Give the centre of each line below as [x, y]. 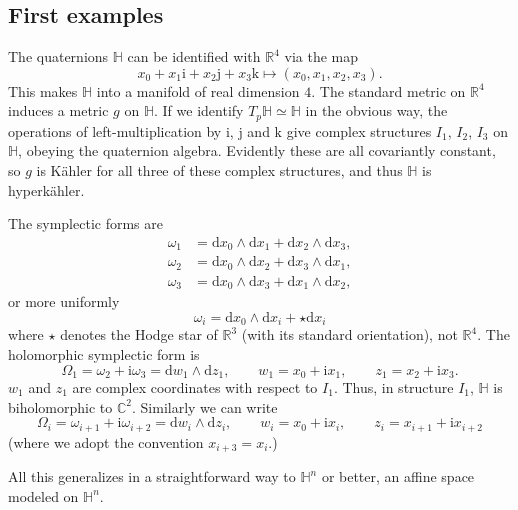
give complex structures [359, 130]
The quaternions [58, 56]
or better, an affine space [398, 476]
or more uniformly [64, 301]
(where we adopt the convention [106, 441]
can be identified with [194, 56]
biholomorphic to [60, 406]
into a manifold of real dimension [198, 90]
